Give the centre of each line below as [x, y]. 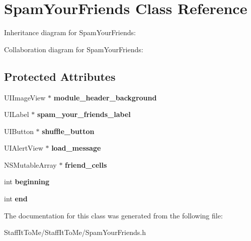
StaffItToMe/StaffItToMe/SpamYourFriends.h [75, 232]
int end [16, 199]
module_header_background [105, 97]
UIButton [19, 131]
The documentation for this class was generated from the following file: [113, 215]
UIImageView [25, 97]
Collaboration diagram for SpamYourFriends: [74, 49]
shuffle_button [68, 131]
